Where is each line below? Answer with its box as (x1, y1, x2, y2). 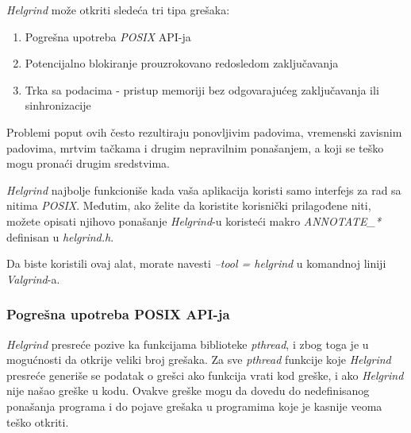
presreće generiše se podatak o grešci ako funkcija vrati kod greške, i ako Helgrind (6, 366, 404, 383)
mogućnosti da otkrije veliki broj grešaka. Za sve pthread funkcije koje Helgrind (6, 351, 391, 368)
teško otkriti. (6, 413, 69, 430)
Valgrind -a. (6, 270, 60, 287)
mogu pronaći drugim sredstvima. (6, 155, 171, 172)
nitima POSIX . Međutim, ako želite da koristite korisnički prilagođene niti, (6, 197, 371, 214)
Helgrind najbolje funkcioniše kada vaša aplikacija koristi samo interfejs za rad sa (6, 181, 401, 198)
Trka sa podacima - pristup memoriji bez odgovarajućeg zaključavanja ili (25, 81, 379, 98)
